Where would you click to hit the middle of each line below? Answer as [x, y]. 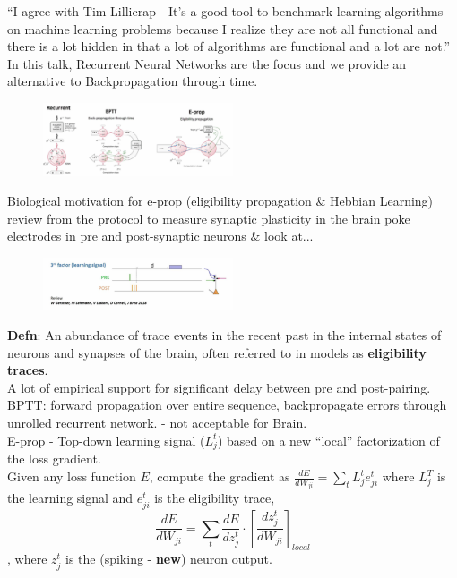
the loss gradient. [54, 459]
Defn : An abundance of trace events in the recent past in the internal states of [224, 335]
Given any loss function [72, 476]
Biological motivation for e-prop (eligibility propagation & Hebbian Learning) [220, 201]
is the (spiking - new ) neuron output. [169, 559]
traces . [28, 370]
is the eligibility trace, [215, 498]
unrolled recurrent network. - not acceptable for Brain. [157, 423]
